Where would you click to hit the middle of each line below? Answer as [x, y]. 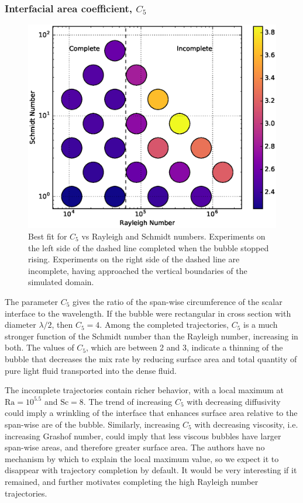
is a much [261, 325]
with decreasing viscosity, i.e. [246, 424]
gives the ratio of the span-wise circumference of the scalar [178, 301]
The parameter [32, 301]
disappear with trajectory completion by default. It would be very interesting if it [151, 470]
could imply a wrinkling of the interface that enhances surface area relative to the [151, 413]
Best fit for [48, 236]
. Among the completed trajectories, [164, 325]
